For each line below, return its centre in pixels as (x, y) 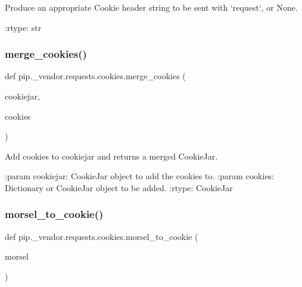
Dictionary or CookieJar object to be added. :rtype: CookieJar (119, 187)
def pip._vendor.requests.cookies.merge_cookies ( (95, 76)
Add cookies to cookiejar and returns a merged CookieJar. (111, 156)
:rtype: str (23, 27)
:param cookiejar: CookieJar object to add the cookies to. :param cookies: (140, 176)
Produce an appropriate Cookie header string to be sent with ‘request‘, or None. (151, 7)
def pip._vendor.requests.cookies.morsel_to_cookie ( (102, 236)
